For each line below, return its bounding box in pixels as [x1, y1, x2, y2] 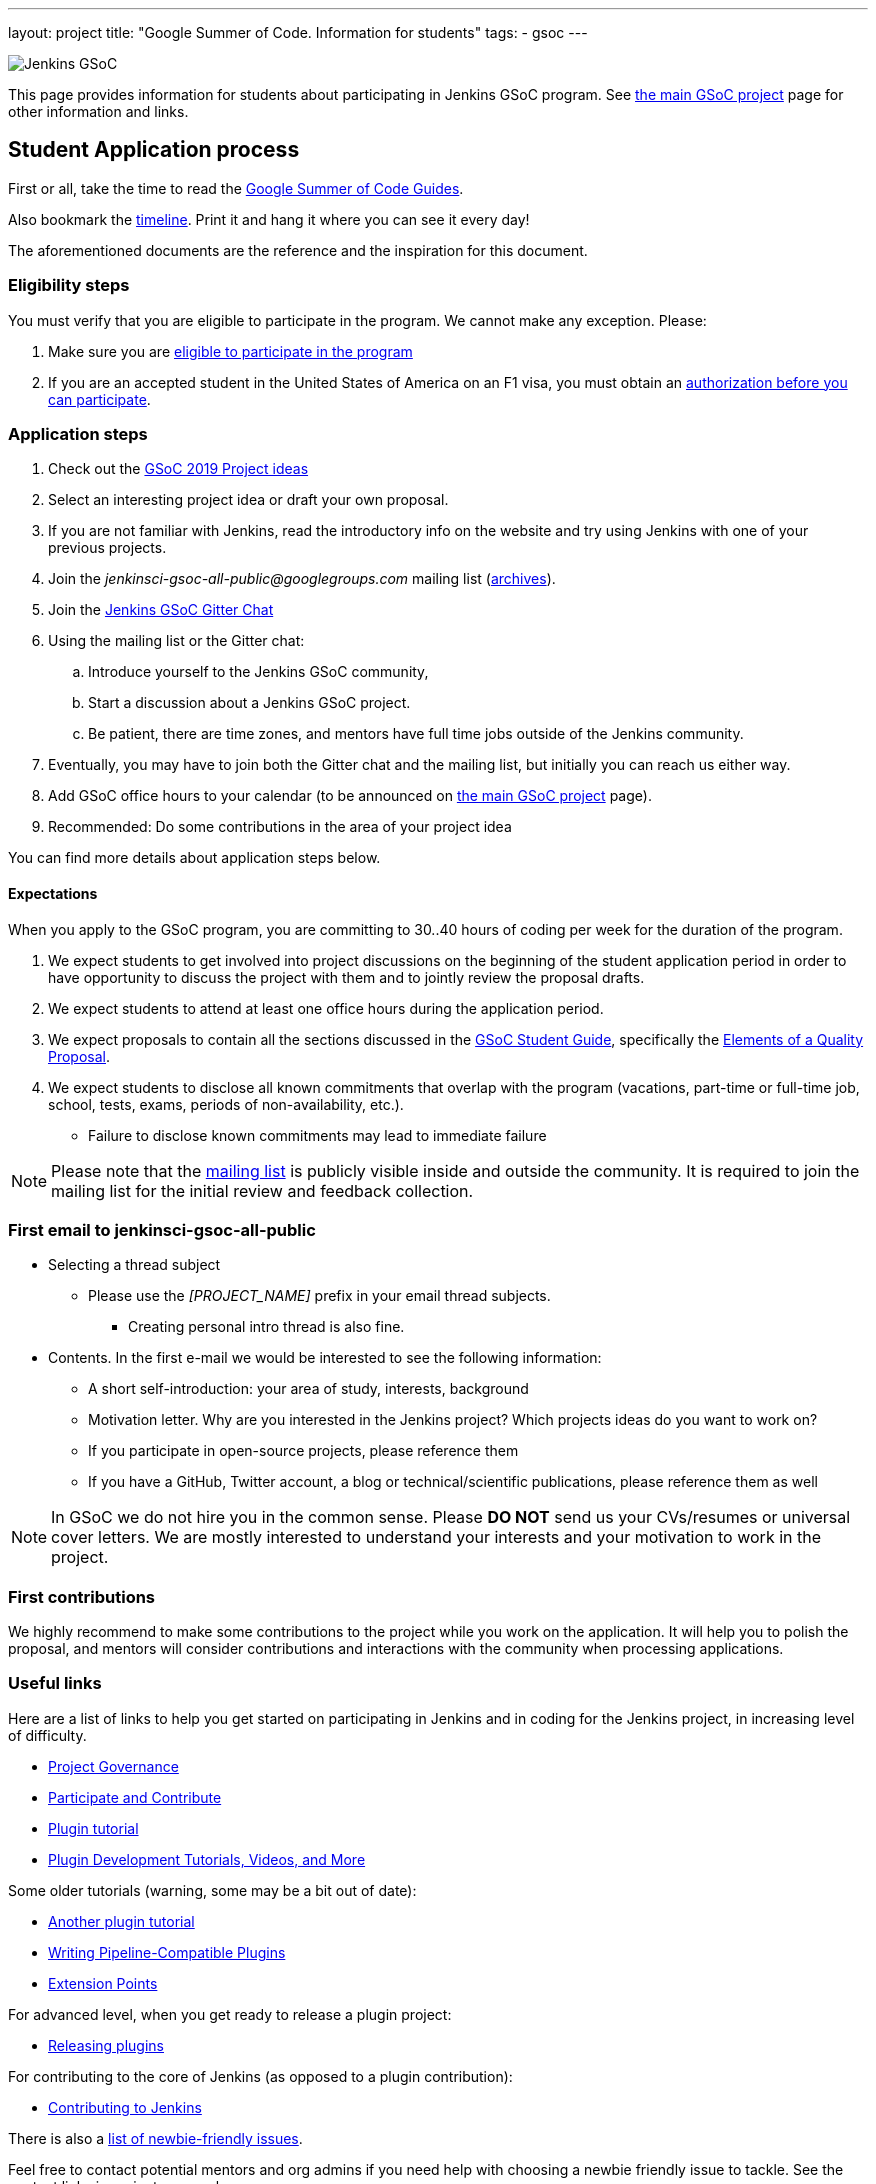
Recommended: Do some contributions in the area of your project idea [48, 818, 512, 836]
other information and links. [8, 103, 189, 120]
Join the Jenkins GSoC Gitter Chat [48, 601, 274, 619]
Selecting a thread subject [48, 1256, 221, 1274]
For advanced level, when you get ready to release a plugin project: [8, 2005, 452, 2023]
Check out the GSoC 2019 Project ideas [48, 460, 309, 478]
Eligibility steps [8, 275, 130, 296]
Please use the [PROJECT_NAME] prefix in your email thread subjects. [88, 1287, 551, 1305]
